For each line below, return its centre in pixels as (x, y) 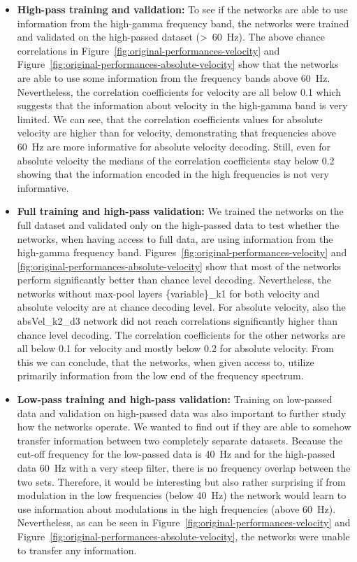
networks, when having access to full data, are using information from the (175, 238)
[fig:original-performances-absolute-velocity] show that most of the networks (179, 266)
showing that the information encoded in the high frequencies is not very (173, 174)
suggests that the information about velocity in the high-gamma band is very (182, 105)
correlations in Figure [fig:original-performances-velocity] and (148, 50)
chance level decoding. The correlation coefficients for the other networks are (181, 334)
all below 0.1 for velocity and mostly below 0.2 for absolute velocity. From (175, 348)
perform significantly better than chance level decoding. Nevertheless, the (174, 280)
